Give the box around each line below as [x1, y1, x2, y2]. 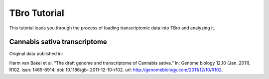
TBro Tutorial [9, 7, 64, 18]
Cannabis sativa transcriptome [9, 38, 107, 46]
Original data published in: [9, 51, 63, 57]
